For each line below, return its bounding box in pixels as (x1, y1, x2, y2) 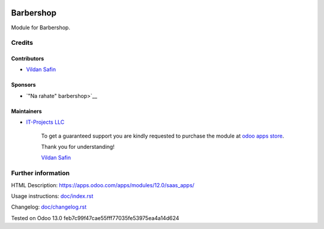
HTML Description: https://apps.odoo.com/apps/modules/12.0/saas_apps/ (11, 181, 195, 188)
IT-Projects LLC (26, 118, 65, 126)
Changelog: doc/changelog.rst (11, 203, 87, 210)
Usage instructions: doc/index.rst (11, 192, 94, 200)
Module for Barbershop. (11, 24, 70, 31)
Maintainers (11, 108, 42, 115)
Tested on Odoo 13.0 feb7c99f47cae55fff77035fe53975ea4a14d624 (11, 214, 179, 221)
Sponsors (11, 81, 36, 88)
